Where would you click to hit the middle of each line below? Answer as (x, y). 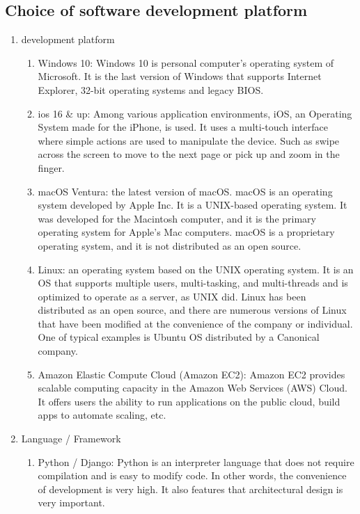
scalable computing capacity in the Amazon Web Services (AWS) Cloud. (193, 388)
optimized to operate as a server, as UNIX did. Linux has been (172, 296)
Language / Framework (71, 439)
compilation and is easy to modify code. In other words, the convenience (192, 475)
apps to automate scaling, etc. (102, 415)
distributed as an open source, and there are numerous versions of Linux (192, 310)
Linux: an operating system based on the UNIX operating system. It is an (196, 269)
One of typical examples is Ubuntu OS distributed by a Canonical (179, 337)
